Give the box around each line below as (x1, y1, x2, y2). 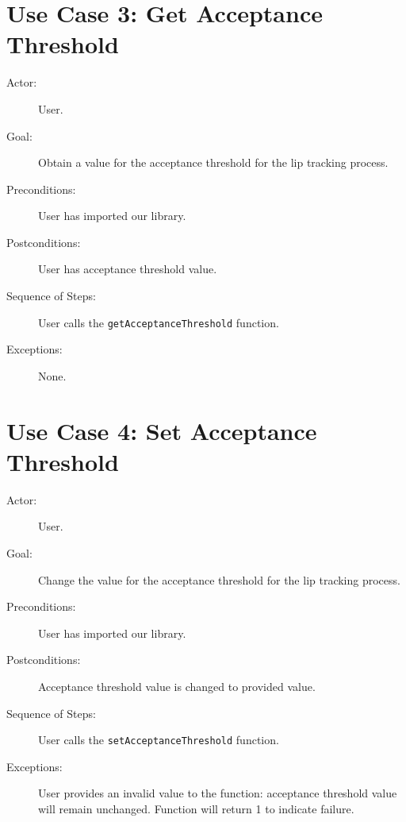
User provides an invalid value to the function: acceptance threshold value (38, 785, 397, 801)
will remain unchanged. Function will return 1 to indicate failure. (38, 801, 354, 816)
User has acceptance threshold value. (38, 260, 217, 277)
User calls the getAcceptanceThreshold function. (38, 314, 279, 330)
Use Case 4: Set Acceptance (6, 414, 317, 446)
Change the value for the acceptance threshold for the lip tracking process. (38, 571, 400, 588)
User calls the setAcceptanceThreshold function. (38, 731, 279, 748)
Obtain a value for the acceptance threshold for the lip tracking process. (38, 154, 389, 171)
